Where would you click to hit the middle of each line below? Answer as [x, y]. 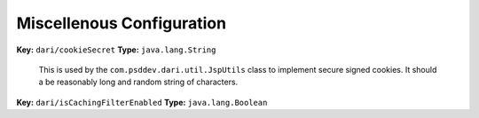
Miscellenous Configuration [121, 23]
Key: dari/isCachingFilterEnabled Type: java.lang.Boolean [142, 102]
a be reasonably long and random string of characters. [138, 82]
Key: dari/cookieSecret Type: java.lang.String [116, 50]
